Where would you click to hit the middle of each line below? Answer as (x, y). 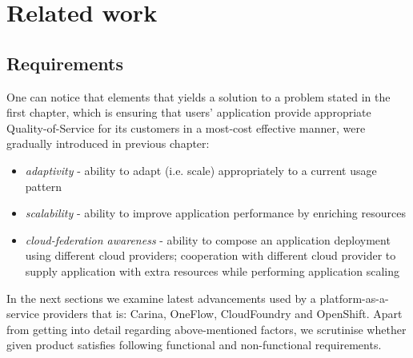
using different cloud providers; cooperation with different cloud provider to (211, 255)
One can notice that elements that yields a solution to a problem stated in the (198, 96)
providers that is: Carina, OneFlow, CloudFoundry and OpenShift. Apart (223, 314)
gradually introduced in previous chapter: (108, 143)
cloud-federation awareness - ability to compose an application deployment (208, 239)
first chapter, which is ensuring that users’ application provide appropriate (189, 112)
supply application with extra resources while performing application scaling (213, 270)
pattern (43, 186)
